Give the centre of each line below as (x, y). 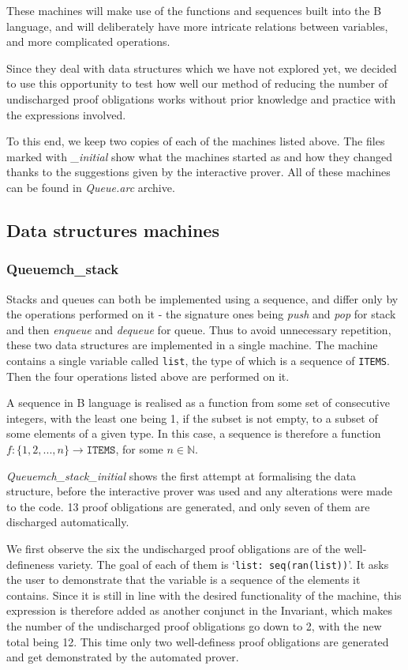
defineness (30, 564)
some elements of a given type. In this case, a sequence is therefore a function (194, 433)
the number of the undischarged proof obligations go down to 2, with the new (194, 625)
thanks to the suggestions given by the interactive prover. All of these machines (198, 172)
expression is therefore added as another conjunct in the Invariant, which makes (200, 610)
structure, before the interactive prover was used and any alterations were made (200, 491)
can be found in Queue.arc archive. (91, 187)
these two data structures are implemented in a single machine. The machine (192, 345)
